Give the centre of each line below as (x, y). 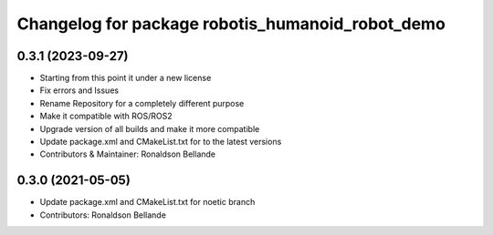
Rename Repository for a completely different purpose (142, 103)
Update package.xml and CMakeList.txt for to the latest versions (161, 142)
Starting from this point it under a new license (126, 78)
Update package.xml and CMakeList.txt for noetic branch (147, 202)
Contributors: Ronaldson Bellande (103, 215)
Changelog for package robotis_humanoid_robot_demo (231, 24)
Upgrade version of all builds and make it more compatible (150, 128)
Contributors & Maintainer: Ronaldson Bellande (128, 154)
